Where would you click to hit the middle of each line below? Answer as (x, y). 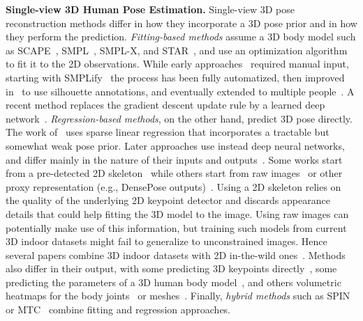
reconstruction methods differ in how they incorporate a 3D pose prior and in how (181, 23)
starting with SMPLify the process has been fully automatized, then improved (175, 77)
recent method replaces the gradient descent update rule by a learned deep (165, 105)
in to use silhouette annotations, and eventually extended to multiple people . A (180, 91)
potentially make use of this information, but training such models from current (176, 227)
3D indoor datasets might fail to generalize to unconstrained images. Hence (166, 241)
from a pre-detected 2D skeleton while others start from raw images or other (174, 173)
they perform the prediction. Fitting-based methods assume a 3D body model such (181, 37)
